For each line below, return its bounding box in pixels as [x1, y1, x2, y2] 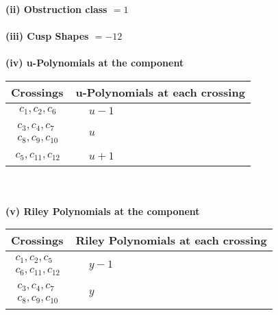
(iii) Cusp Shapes [5, 29, 89, 43]
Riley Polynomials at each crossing [75, 232, 267, 249]
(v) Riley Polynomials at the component [5, 203, 200, 218]
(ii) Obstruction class [5, 2, 108, 16]
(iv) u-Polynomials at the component [5, 55, 184, 70]
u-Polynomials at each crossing [75, 84, 245, 100]
